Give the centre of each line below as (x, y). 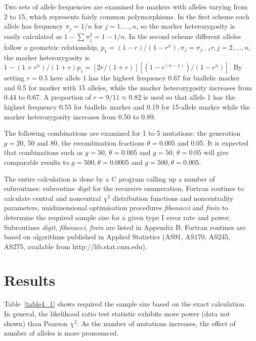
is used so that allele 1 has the (189, 97)
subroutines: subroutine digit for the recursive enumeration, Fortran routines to (124, 188)
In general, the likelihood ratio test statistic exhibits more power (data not (117, 313)
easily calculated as (33, 36)
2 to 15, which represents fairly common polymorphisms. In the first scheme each (127, 16)
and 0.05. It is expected (213, 142)
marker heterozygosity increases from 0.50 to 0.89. (80, 116)
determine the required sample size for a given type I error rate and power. (117, 217)
